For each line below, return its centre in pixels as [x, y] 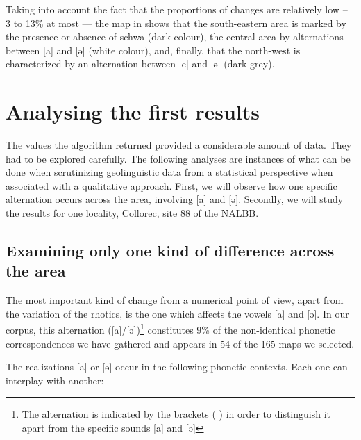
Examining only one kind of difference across [170, 251]
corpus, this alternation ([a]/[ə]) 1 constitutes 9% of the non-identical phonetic [170, 329]
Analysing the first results [133, 112]
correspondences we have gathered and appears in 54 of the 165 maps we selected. [180, 343]
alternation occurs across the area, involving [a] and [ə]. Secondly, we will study [175, 199]
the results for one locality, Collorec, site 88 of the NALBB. [132, 213]
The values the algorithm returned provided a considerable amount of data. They [179, 145]
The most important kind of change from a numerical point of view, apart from [175, 300]
